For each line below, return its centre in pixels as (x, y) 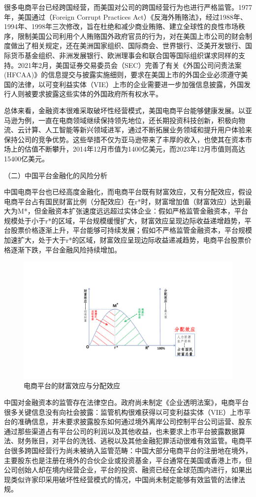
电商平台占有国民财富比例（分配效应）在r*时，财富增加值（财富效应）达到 (124, 201)
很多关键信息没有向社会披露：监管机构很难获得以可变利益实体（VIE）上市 (124, 412)
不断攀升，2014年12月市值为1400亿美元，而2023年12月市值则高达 (142, 149)
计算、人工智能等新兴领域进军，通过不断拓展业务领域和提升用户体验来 (138, 130)
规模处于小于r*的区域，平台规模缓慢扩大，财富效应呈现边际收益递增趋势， (124, 220)
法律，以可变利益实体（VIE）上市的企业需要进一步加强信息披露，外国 (131, 84)
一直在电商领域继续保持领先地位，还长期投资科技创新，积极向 (138, 120)
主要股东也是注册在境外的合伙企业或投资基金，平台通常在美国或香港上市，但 (128, 460)
